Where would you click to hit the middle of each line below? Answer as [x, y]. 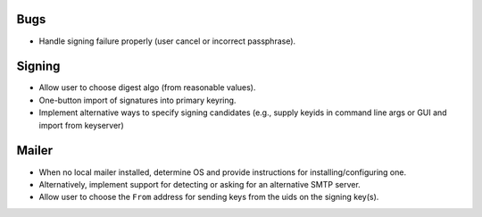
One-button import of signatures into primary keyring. [137, 100]
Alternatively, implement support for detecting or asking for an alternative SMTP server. [199, 184]
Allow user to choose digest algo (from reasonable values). [147, 88]
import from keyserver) [81, 125]
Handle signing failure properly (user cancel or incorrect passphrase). [167, 41]
